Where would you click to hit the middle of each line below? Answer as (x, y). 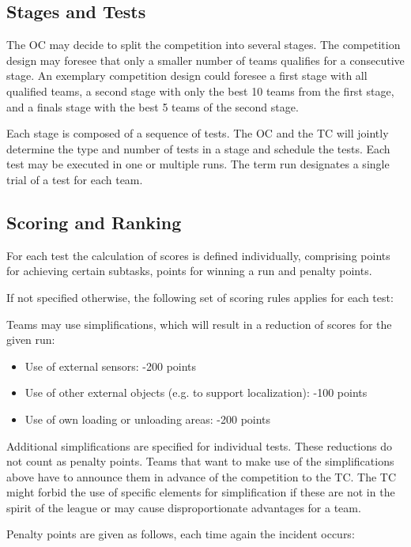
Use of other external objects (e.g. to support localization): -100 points (196, 392)
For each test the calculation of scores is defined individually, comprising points (198, 255)
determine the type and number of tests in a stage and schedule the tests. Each (198, 148)
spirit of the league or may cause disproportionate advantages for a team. (184, 507)
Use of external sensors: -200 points (111, 366)
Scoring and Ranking (94, 222)
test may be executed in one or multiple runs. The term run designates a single (198, 164)
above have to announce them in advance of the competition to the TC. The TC (202, 476)
